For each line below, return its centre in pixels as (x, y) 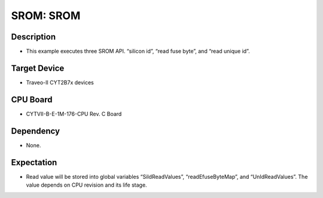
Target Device (38, 68)
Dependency (35, 131)
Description (33, 37)
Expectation (34, 162)
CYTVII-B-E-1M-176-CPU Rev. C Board (74, 114)
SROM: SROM (46, 16)
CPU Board (32, 100)
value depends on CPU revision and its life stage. (86, 185)
